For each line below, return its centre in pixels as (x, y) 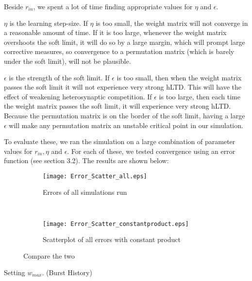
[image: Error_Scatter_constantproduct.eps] (116, 224)
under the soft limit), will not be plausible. (67, 61)
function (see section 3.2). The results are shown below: (86, 160)
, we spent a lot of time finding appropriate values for (113, 6)
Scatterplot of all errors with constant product (112, 239)
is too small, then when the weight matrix (179, 77)
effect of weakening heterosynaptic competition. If (78, 96)
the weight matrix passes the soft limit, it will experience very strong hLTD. (118, 106)
